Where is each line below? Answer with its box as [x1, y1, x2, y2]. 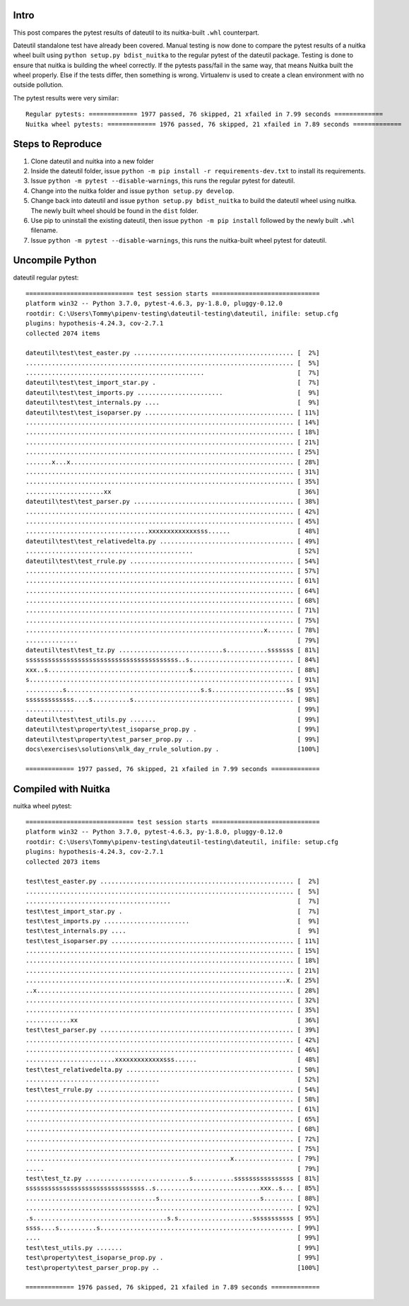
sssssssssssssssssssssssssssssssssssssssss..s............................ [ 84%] [25, 656, 320, 664]
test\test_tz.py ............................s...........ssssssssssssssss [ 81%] [25, 1174, 320, 1183]
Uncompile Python [13, 255, 97, 267]
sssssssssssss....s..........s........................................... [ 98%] [25, 695, 320, 703]
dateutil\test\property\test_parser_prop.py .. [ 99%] [25, 735, 320, 743]
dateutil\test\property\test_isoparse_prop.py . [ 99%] [25, 725, 320, 734]
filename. [30, 226, 58, 235]
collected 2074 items [25, 329, 100, 337]
